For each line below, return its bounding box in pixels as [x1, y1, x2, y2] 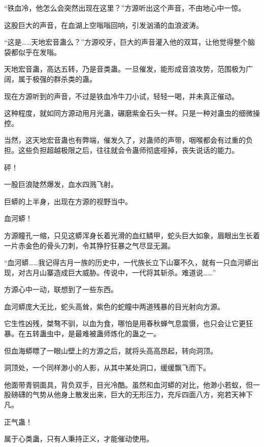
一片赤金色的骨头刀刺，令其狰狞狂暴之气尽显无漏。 [4, 240, 175, 250]
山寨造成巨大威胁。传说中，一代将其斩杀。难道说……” [39, 267, 216, 277]
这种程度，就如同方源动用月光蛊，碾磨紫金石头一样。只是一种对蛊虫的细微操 [4, 108, 260, 118]
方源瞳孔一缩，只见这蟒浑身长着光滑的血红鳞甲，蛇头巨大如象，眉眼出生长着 [4, 230, 260, 240]
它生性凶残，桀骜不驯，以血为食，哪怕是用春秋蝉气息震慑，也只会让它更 [4, 318, 246, 329]
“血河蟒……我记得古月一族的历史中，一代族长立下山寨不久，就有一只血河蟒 [4, 257, 252, 268]
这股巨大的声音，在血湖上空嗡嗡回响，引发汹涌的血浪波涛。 [4, 19, 203, 30]
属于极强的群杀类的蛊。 [18, 73, 96, 84]
